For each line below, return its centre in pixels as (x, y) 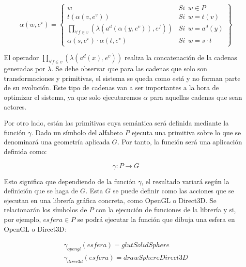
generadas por (25, 69)
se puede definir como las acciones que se (173, 191)
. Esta (94, 191)
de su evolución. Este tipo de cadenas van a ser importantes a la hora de (111, 87)
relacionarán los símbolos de (46, 210)
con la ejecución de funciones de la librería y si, (166, 210)
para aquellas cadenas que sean (196, 97)
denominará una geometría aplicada (57, 142)
